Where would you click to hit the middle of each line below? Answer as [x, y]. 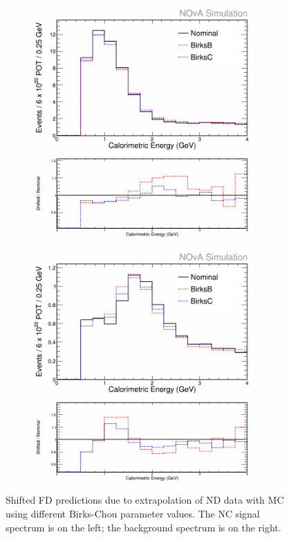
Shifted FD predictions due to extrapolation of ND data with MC [145, 500]
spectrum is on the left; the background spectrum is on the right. [143, 527]
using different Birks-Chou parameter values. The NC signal [133, 514]
